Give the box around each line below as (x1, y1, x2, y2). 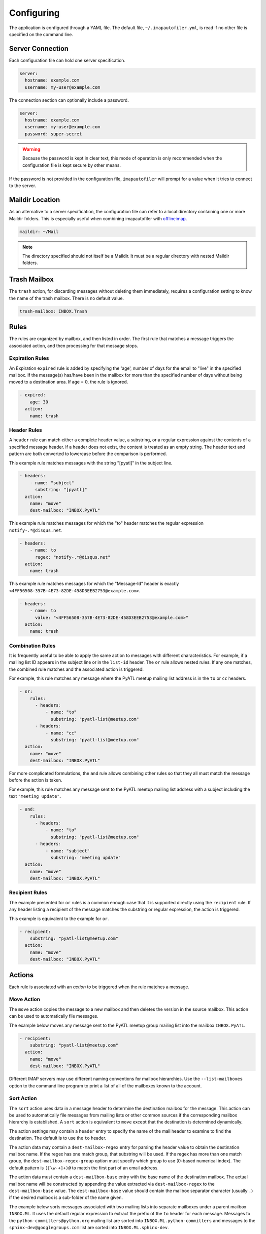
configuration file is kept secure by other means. (22, 162, 121, 168)
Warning (22, 146, 40, 152)
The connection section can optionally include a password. (9, 97, 129, 103)
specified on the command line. (9, 31, 73, 37)
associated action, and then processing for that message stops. (9, 343, 138, 348)
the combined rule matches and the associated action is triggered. (9, 666, 144, 672)
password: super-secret (25, 131, 82, 137)
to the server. (9, 183, 36, 189)
